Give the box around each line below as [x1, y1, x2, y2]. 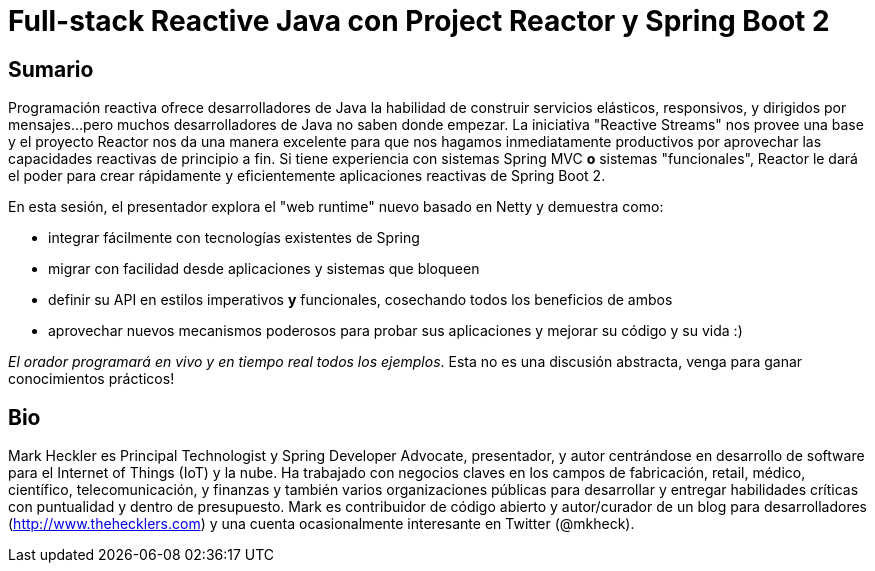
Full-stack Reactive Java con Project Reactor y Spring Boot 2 [8, 4, 830, 38]
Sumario [8, 56, 94, 82]
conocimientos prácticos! [8, 370, 175, 388]
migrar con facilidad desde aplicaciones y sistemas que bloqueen [48, 260, 480, 278]
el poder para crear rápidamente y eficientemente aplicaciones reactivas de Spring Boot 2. [8, 167, 606, 185]
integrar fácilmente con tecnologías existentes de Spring [48, 229, 420, 247]
